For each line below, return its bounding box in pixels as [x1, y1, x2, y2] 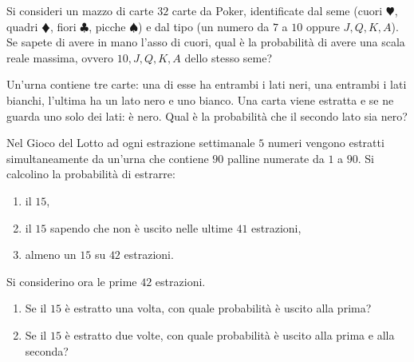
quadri [6, 18, 38, 34]
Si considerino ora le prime [6, 272, 137, 289]
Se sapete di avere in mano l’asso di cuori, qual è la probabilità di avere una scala [6, 34, 405, 50]
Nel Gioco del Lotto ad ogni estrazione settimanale [6, 134, 255, 151]
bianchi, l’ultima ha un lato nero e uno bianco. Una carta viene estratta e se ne [6, 91, 394, 108]
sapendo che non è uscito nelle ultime [49, 219, 233, 236]
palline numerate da [227, 149, 325, 166]
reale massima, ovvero [6, 49, 113, 66]
